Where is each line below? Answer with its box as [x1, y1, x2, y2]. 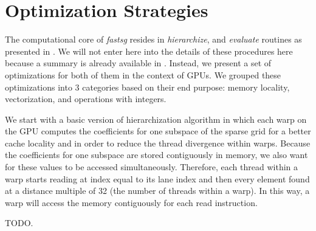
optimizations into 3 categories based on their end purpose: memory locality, [5, 80, 290, 93]
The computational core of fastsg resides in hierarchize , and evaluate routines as [5, 33, 302, 46]
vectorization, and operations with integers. [5, 92, 167, 105]
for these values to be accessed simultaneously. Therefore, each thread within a [5, 160, 298, 173]
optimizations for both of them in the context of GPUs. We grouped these [5, 68, 281, 81]
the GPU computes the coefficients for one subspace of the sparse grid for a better [5, 125, 311, 137]
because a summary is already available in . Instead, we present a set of [5, 57, 272, 69]
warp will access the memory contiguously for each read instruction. [5, 196, 258, 209]
